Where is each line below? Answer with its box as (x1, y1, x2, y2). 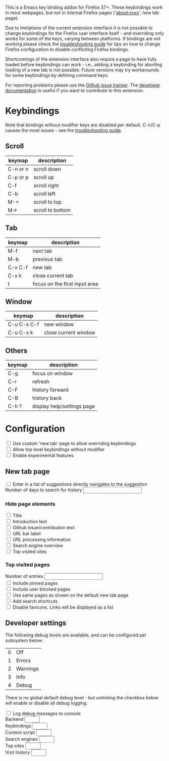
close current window (43, 329, 96, 336)
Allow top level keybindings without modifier (12, 446, 105, 452)
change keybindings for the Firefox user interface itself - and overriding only (5, 30, 164, 36)
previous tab (32, 256, 63, 263)
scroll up (33, 174, 54, 181)
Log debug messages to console (12, 710, 81, 716)
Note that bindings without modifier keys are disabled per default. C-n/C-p (5, 121, 160, 128)
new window (43, 321, 74, 328)
